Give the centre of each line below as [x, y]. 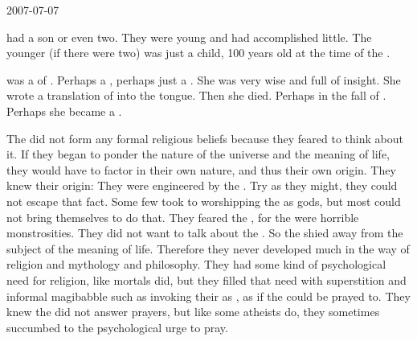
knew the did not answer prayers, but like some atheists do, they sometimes [193, 312]
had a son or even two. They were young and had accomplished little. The [189, 37]
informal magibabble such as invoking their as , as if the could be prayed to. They [208, 296]
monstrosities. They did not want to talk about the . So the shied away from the [205, 233]
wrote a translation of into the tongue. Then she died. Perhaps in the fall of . [196, 95]
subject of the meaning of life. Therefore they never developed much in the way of [208, 248]
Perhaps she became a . [64, 111]
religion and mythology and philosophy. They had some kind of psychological [196, 264]
